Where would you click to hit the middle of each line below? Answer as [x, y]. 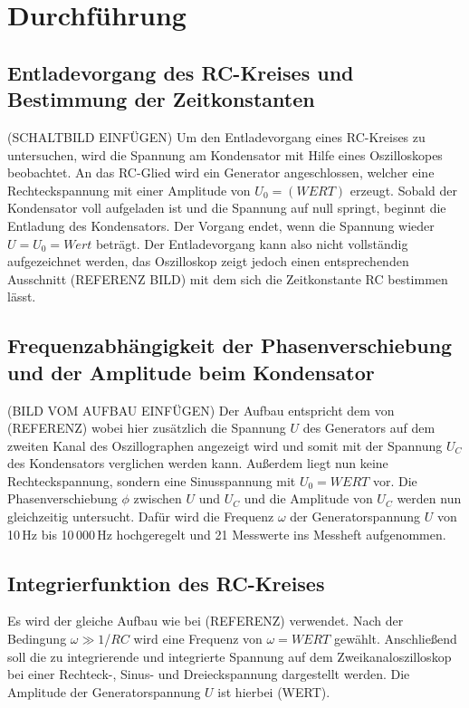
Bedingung [37, 639]
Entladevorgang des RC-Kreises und [181, 72]
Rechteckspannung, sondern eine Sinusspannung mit [152, 480]
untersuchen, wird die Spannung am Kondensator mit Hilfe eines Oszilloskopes [225, 154]
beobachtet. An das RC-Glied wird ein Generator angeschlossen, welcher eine [221, 172]
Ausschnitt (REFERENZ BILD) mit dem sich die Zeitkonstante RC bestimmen [228, 278]
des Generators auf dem [369, 428]
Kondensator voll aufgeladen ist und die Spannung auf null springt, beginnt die [227, 208]
